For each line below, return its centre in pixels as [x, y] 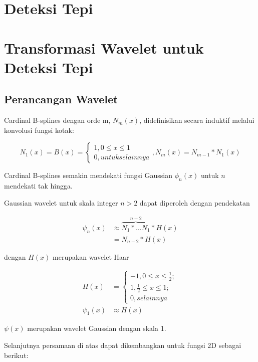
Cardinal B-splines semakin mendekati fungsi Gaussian [88, 175]
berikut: [16, 355]
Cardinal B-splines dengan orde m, [57, 120]
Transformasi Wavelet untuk [104, 47]
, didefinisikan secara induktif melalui [197, 120]
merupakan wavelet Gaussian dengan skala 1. [97, 328]
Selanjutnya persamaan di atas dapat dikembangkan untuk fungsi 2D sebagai [123, 345]
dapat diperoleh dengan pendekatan [195, 202]
